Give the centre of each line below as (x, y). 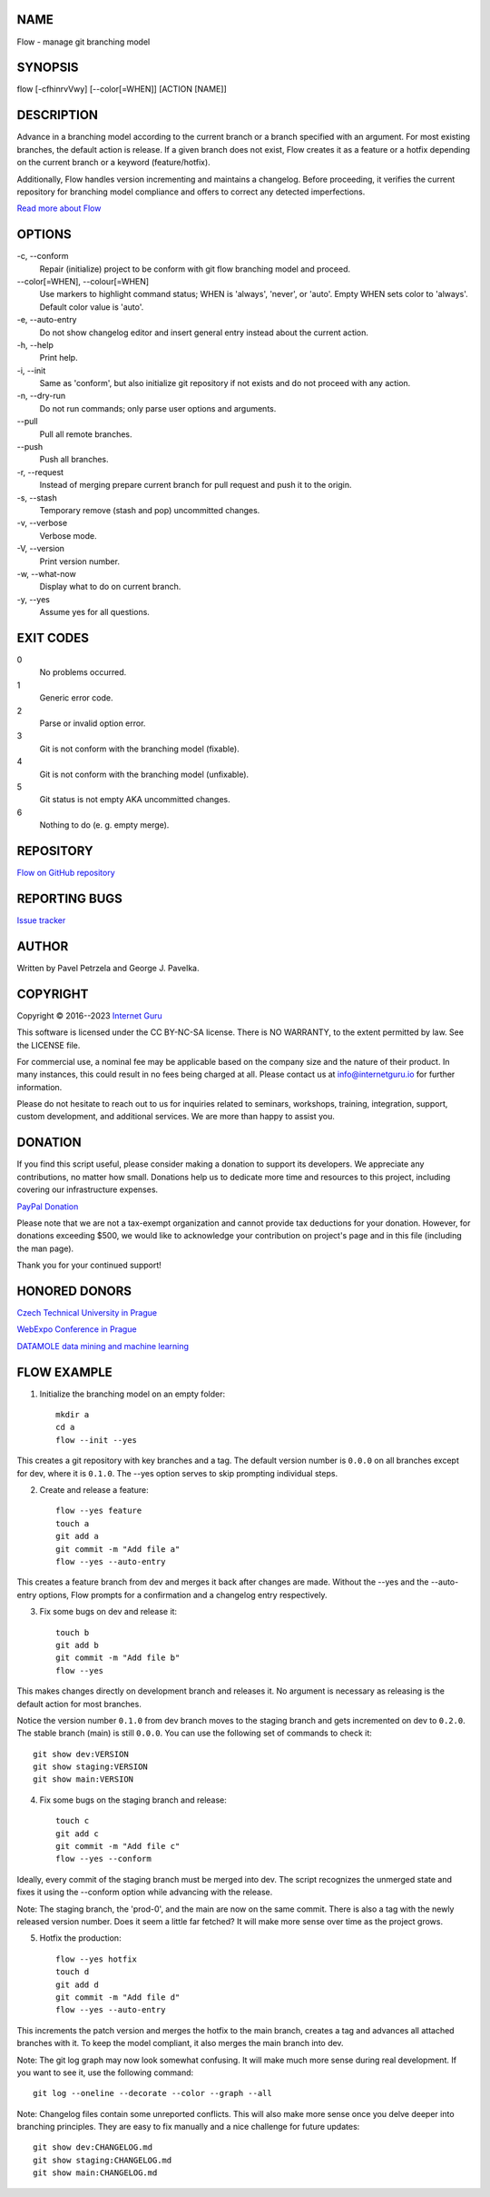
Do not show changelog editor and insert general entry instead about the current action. (204, 333)
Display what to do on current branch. (110, 587)
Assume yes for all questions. (94, 612)
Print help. (59, 358)
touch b (73, 1632)
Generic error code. (76, 698)
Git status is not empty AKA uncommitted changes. (135, 800)
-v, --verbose (42, 523)
